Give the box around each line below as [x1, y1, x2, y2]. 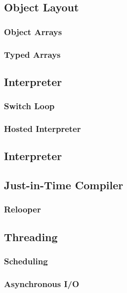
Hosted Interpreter [4, 123, 81, 135]
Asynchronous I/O [4, 277, 80, 290]
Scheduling [4, 255, 48, 267]
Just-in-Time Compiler [4, 177, 124, 193]
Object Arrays [4, 25, 62, 38]
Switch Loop [4, 100, 55, 112]
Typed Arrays [4, 48, 61, 60]
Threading [4, 229, 58, 244]
